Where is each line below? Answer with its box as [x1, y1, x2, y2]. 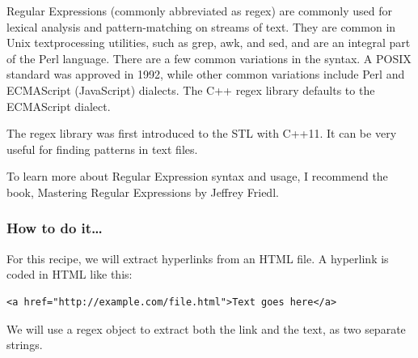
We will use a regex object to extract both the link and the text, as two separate [6, 320, 406, 337]
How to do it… [6, 218, 103, 238]
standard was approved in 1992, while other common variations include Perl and [6, 66, 405, 83]
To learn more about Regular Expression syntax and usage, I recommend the [6, 168, 388, 185]
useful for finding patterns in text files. [6, 140, 198, 157]
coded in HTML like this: [6, 266, 133, 283]
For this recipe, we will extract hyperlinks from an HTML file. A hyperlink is [6, 249, 389, 266]
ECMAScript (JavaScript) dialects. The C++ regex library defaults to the [6, 81, 375, 98]
